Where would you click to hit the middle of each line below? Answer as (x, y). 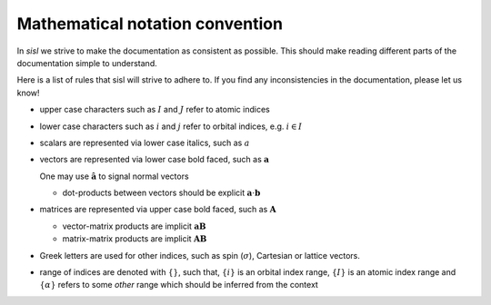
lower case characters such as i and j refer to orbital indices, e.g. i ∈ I (171, 126)
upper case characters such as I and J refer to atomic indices (155, 110)
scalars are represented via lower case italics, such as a (145, 143)
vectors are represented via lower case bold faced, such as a (155, 160)
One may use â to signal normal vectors (115, 176)
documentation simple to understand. (87, 63)
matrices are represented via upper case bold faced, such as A (158, 210)
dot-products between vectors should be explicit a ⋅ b (161, 193)
